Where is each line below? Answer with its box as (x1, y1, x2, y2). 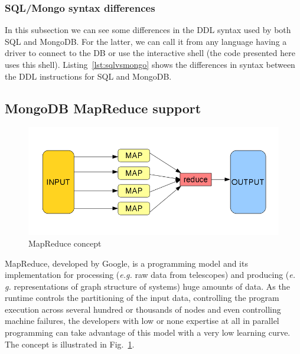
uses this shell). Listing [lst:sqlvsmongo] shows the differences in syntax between (5, 58, 295, 70)
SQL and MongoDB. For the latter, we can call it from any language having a (5, 35, 287, 47)
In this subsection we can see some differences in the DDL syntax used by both (5, 24, 291, 36)
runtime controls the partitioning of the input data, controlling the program (5, 291, 279, 304)
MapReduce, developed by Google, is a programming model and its (5, 257, 248, 269)
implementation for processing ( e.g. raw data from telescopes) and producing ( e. (5, 268, 296, 281)
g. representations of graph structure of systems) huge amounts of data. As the (5, 280, 290, 292)
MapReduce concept (28, 237, 102, 249)
